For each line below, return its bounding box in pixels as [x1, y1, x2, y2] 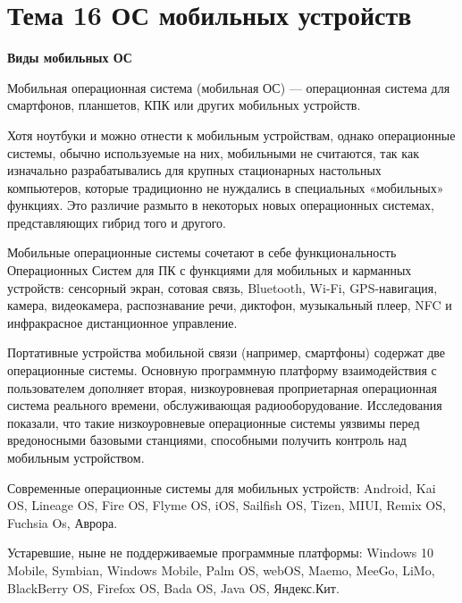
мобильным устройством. [7, 448, 145, 466]
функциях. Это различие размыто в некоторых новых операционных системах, [7, 196, 435, 214]
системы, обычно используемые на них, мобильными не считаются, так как [7, 143, 419, 162]
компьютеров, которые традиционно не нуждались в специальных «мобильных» [7, 178, 444, 197]
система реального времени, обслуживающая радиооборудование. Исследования [7, 396, 442, 415]
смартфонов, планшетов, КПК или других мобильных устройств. [7, 96, 361, 114]
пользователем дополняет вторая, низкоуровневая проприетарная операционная [7, 378, 437, 397]
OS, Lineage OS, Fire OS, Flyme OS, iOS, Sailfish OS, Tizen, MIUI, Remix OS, [7, 496, 446, 515]
